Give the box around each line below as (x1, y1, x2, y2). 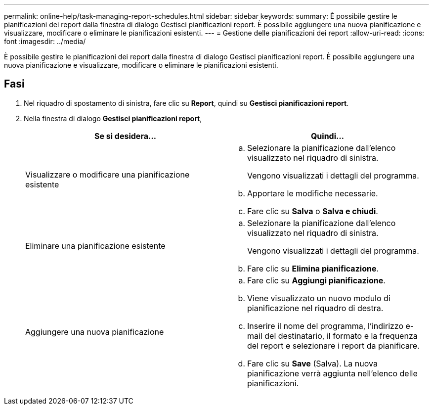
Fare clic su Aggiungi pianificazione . (247, 275, 386, 285)
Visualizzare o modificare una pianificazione (25, 169, 190, 180)
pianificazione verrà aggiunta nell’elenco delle (247, 368, 418, 378)
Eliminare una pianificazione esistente (25, 240, 166, 251)
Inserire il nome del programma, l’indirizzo (247, 320, 404, 331)
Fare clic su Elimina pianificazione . (247, 263, 379, 273)
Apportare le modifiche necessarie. (247, 188, 378, 198)
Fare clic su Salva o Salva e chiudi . (247, 206, 378, 216)
